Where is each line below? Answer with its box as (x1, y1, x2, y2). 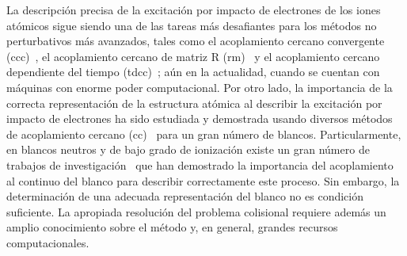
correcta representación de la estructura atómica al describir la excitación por (6, 94, 382, 111)
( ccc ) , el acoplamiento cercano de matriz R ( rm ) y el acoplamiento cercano (6, 48, 380, 64)
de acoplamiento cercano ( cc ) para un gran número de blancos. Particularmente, (6, 125, 401, 142)
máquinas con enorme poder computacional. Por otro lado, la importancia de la (6, 78, 393, 95)
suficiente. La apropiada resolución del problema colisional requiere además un (6, 203, 386, 220)
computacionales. (6, 234, 89, 250)
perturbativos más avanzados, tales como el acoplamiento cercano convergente (6, 32, 385, 49)
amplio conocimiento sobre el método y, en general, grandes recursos (6, 219, 338, 235)
